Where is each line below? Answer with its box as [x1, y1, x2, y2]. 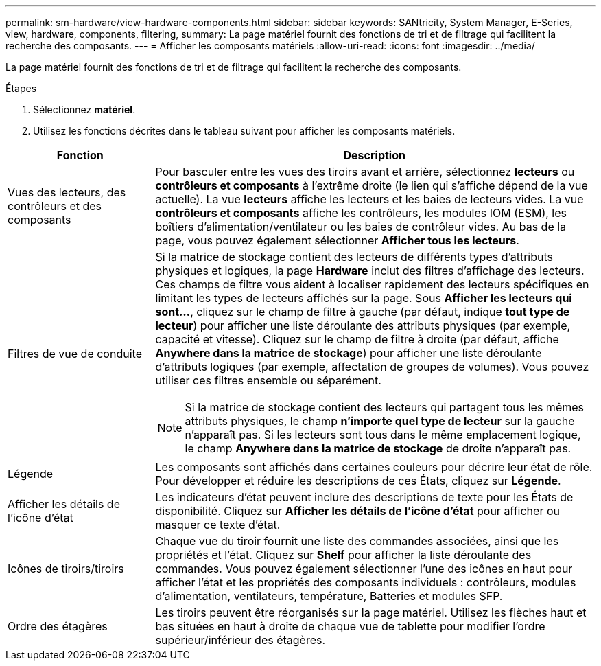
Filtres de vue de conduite [8, 347, 142, 360]
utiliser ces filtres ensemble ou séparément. [155, 374, 381, 387]
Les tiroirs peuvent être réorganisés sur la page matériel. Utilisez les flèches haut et [155, 606, 587, 619]
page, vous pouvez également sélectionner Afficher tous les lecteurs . [155, 233, 519, 247]
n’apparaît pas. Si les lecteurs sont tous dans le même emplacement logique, [185, 428, 581, 441]
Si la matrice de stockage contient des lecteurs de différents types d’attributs [155, 250, 554, 264]
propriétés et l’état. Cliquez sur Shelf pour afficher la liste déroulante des [155, 548, 532, 562]
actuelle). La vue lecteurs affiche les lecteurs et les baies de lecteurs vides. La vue [155, 192, 584, 206]
